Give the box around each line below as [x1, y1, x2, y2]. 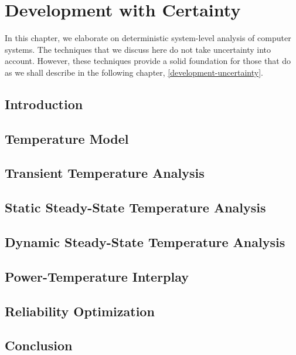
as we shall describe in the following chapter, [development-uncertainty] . [5, 66, 263, 78]
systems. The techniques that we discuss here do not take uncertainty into [5, 43, 271, 55]
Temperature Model [5, 129, 129, 147]
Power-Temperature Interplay [5, 267, 189, 285]
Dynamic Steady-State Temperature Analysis [5, 233, 285, 251]
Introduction [5, 94, 83, 113]
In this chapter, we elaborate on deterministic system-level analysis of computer [5, 32, 291, 44]
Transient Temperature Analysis [5, 164, 205, 182]
